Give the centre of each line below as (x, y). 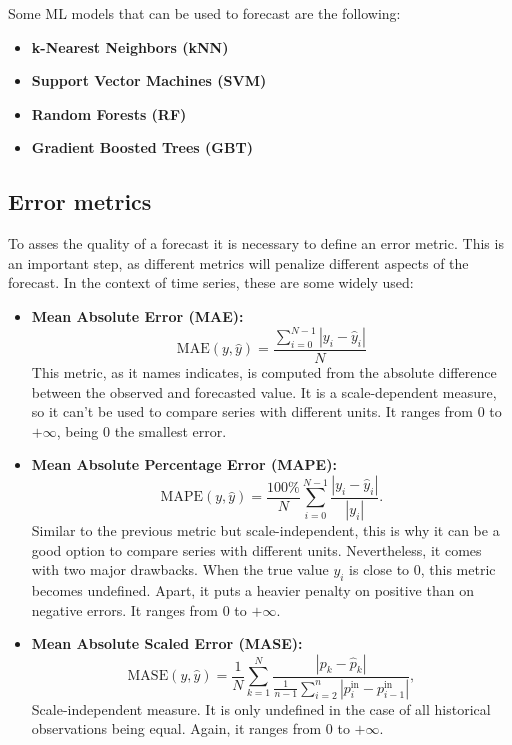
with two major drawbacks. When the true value (180, 569)
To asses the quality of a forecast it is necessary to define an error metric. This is (256, 243)
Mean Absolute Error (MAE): (137, 315)
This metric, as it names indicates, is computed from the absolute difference (264, 372)
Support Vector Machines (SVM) (149, 80)
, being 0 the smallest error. (141, 430)
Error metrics (80, 201)
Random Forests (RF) (109, 113)
